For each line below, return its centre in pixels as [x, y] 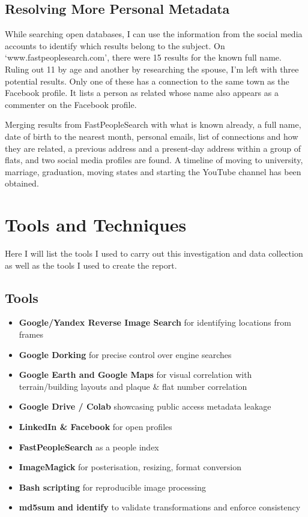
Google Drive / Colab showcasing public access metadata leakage [145, 406]
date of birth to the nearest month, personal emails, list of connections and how [152, 136]
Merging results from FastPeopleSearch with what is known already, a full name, [153, 124]
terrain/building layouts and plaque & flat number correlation [133, 386]
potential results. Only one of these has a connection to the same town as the [147, 81]
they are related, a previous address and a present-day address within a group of [153, 148]
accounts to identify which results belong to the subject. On [115, 45]
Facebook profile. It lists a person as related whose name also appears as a [142, 93]
